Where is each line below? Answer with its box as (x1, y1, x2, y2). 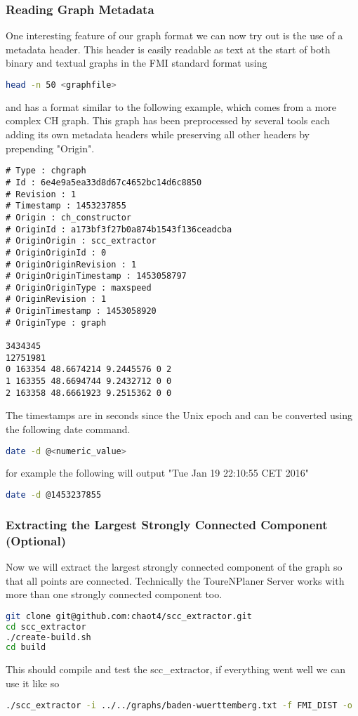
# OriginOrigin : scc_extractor (6, 236, 157, 246)
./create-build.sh (6, 632, 91, 642)
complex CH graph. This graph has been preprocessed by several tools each (6, 113, 330, 128)
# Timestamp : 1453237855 (6, 201, 126, 211)
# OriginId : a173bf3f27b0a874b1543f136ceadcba (6, 224, 232, 234)
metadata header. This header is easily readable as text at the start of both (6, 41, 331, 56)
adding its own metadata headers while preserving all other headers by (6, 127, 310, 142)
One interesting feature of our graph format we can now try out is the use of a (6, 28, 343, 43)
